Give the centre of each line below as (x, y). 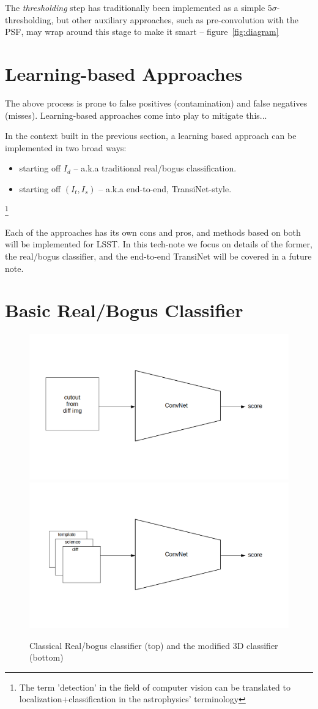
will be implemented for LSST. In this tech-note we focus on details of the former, (159, 244)
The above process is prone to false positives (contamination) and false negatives (156, 103)
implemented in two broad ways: (66, 147)
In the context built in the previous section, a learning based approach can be (151, 136)
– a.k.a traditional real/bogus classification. (155, 168)
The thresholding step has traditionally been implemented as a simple (135, 7)
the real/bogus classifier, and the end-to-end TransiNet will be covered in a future (158, 256)
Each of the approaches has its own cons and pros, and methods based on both (153, 232)
